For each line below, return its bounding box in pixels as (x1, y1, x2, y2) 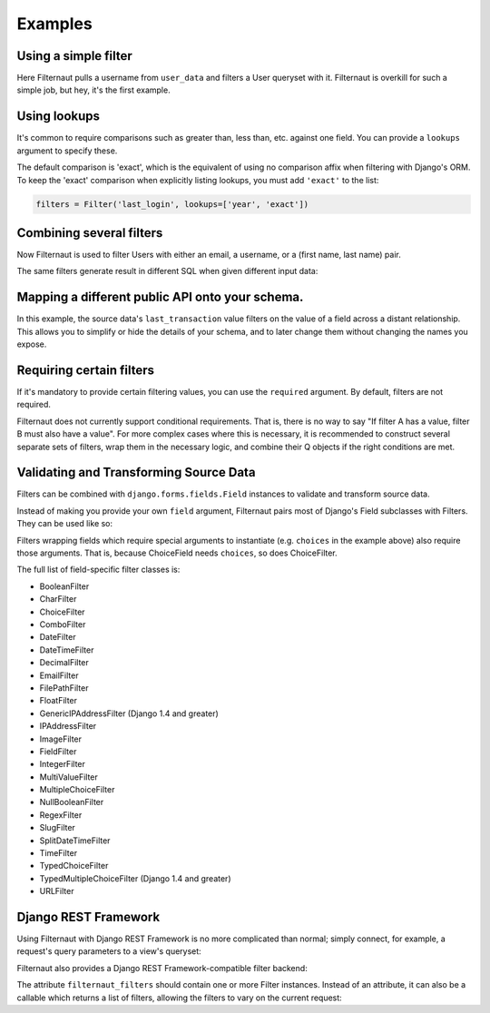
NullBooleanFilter (39, 797, 104, 808)
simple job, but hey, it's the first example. (16, 84, 171, 95)
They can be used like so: (16, 518, 113, 529)
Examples (16, 14, 93, 34)
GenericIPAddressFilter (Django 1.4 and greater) (39, 708, 220, 719)
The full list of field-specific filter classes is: (16, 564, 181, 575)
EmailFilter (39, 670, 79, 681)
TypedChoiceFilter (39, 861, 109, 871)
